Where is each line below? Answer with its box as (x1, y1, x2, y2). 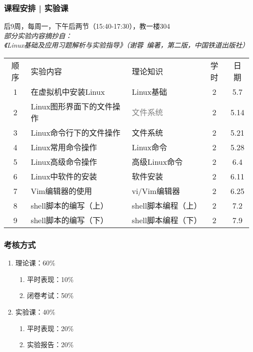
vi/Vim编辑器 (131, 185, 180, 196)
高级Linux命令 (131, 156, 183, 167)
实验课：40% (15, 307, 55, 317)
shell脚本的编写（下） (31, 214, 108, 226)
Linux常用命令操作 (31, 141, 97, 153)
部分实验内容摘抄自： (4, 30, 72, 40)
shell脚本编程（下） (131, 214, 202, 226)
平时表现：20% (27, 323, 74, 333)
